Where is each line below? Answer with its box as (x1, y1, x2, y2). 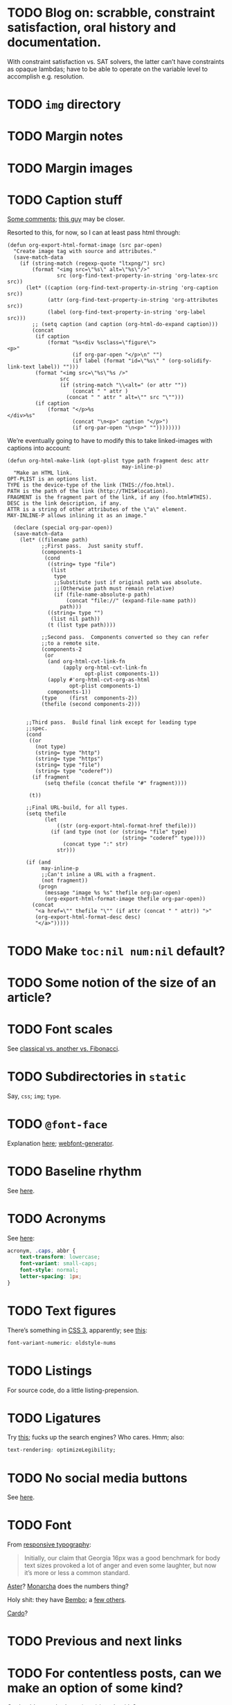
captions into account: (7, 444, 71, 453)
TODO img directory (7, 97, 121, 113)
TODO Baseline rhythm (7, 1163, 142, 1179)
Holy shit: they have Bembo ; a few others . (7, 1596, 127, 1604)
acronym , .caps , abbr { (7, 1247, 76, 1254)
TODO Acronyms (7, 1211, 106, 1227)
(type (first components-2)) (41, 695, 138, 702)
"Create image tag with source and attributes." (13, 248, 157, 255)
